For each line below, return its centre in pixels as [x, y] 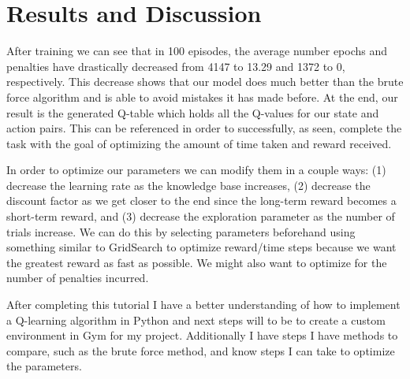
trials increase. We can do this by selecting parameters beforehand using [181, 231]
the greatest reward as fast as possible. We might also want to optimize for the [197, 262]
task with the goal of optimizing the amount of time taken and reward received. [199, 143]
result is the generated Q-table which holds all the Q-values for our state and [193, 112]
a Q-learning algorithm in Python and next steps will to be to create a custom [196, 320]
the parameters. [44, 366]
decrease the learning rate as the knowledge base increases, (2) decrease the [188, 185]
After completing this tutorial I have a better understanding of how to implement [203, 305]
